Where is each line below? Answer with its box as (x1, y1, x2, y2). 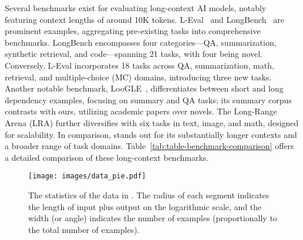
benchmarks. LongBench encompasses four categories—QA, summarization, (5, 36, 277, 48)
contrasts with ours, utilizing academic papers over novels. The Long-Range (5, 105, 277, 117)
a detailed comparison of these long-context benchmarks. (5, 151, 209, 163)
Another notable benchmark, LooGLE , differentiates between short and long (5, 82, 284, 94)
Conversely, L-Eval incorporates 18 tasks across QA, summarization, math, (5, 59, 274, 71)
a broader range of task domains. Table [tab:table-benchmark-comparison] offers (5, 140, 294, 152)
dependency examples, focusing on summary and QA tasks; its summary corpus (5, 93, 292, 106)
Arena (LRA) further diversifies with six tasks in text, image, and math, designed (5, 116, 299, 129)
